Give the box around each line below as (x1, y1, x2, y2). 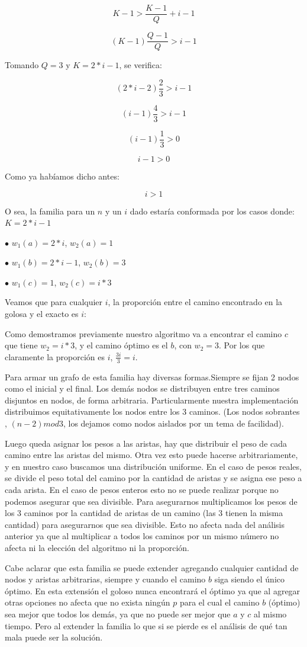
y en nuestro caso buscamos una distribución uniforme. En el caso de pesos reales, (5, 460, 302, 472)
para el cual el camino (179, 596, 260, 608)
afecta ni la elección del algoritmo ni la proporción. (5, 541, 190, 553)
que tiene (5, 339, 38, 351)
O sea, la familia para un (5, 204, 95, 217)
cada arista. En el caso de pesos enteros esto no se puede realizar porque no (5, 483, 279, 496)
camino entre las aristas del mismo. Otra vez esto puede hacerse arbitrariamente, (5, 449, 298, 461)
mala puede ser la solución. (5, 631, 103, 643)
